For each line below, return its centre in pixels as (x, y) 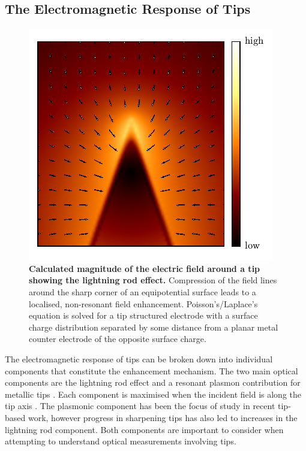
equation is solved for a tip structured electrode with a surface (143, 315)
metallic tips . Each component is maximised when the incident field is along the (153, 394)
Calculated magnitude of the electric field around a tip (145, 268)
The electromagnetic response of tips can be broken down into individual (139, 358)
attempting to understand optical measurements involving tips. (121, 441)
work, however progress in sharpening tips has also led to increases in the (163, 417)
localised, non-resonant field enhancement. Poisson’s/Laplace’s (143, 303)
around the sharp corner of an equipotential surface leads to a (142, 291)
